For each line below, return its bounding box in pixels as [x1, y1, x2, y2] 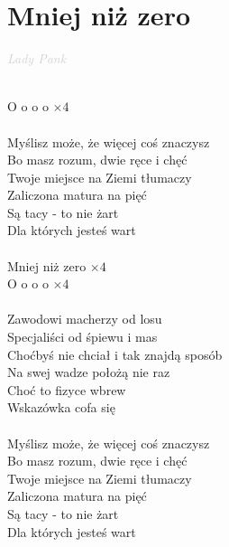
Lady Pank [7, 49, 67, 68]
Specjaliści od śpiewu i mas [7, 327, 158, 346]
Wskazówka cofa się [7, 398, 115, 417]
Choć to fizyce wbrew [7, 380, 126, 399]
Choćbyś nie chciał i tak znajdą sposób [7, 344, 223, 363]
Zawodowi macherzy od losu [7, 309, 162, 328]
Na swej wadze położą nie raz [7, 363, 170, 382]
